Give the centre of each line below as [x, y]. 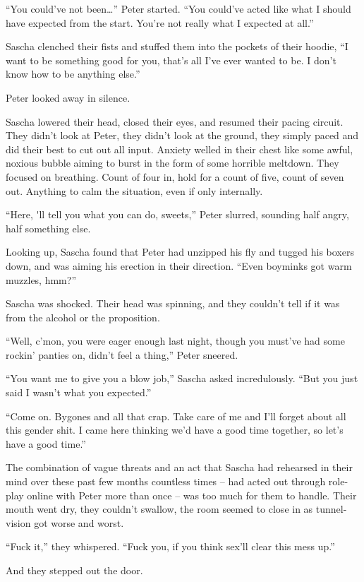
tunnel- [331, 509]
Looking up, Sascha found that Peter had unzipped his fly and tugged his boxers [180, 252]
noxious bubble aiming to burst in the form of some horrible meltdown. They [172, 163]
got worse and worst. [79, 522]
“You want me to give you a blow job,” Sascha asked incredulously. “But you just [182, 378]
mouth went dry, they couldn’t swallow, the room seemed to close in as [159, 509]
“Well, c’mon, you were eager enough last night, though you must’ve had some [175, 341]
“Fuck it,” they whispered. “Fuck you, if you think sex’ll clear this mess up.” [170, 546]
